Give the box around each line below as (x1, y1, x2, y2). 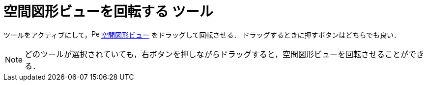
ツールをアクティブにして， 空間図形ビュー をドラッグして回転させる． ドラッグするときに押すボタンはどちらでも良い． (3, 30, 401, 39)
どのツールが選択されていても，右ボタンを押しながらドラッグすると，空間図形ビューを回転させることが (25, 49, 409, 59)
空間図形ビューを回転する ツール (3, 3, 213, 20)
